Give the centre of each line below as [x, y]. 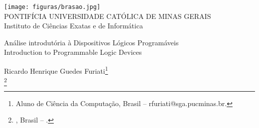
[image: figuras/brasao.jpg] [52, 7]
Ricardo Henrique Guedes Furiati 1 [56, 70]
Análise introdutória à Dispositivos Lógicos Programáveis [91, 42]
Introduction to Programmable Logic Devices [73, 52]
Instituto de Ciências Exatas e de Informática [73, 26]
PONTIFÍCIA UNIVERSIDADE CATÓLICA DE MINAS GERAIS [108, 16]
